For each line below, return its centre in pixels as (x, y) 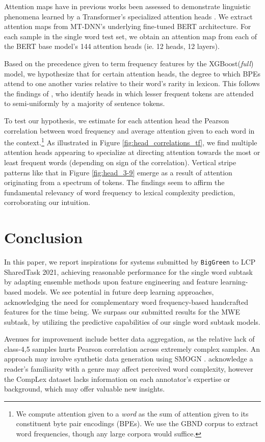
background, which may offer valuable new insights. (85, 389)
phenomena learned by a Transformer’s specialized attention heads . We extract (128, 16)
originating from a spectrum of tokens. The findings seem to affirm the (114, 182)
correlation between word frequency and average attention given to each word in (129, 130)
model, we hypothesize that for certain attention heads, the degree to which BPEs (132, 73)
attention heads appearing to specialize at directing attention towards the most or (132, 152)
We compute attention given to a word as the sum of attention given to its (132, 413)
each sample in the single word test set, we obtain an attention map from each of (131, 36)
